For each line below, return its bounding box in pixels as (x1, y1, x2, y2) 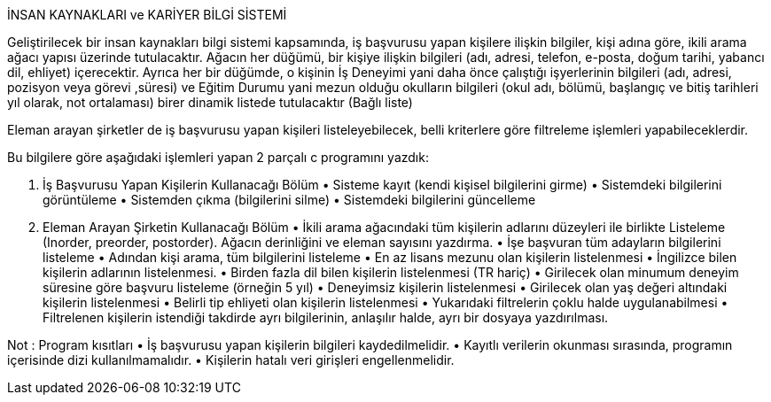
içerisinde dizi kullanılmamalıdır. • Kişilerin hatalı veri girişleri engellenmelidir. (7, 352, 455, 367)
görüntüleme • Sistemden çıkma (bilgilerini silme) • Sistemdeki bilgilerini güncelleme (43, 192, 536, 207)
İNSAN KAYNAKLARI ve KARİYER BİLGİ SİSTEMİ (7, 7, 287, 22)
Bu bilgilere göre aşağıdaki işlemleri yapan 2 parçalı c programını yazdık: (7, 150, 429, 165)
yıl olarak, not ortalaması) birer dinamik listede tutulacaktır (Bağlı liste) (7, 95, 413, 110)
